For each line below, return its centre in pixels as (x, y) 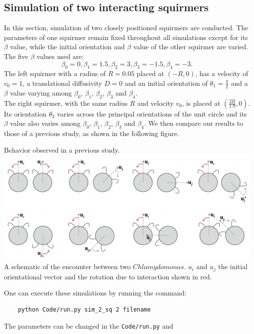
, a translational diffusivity (62, 83)
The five (16, 56)
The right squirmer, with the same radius (66, 103)
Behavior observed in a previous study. (62, 149)
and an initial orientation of (166, 83)
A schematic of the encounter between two (67, 266)
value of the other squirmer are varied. (190, 47)
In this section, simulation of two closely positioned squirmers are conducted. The (126, 28)
